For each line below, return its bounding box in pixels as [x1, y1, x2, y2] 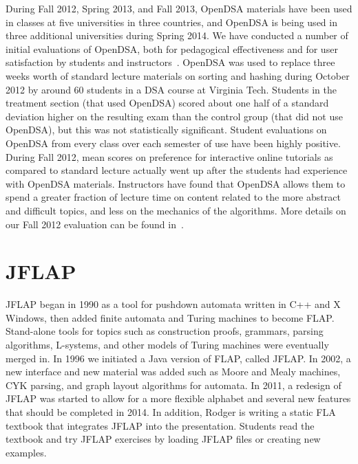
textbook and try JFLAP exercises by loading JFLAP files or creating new [6, 432, 321, 446]
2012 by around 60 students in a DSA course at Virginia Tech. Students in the [6, 82, 337, 96]
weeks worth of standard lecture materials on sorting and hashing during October [6, 68, 350, 82]
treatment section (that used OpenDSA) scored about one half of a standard [6, 96, 329, 110]
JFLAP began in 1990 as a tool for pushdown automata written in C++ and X [6, 297, 341, 311]
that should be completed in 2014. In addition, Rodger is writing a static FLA [6, 404, 336, 419]
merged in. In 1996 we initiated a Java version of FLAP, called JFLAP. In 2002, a [6, 351, 351, 365]
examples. [6, 445, 47, 459]
